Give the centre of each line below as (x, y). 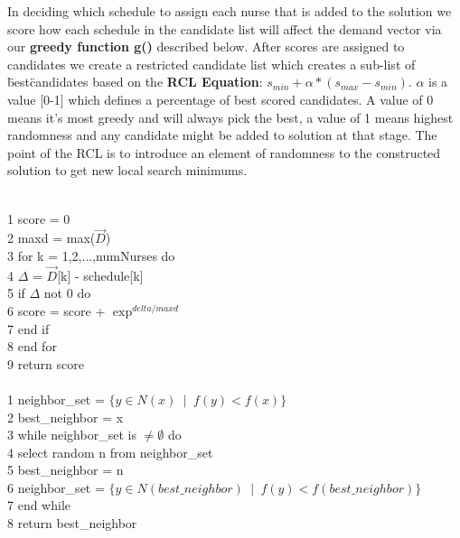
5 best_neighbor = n (66, 470)
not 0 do (67, 293)
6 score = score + (56, 310)
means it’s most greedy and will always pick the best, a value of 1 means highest (230, 117)
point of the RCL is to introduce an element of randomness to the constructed (224, 152)
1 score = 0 (39, 218)
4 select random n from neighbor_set (110, 452)
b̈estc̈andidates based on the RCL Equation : (135, 82)
